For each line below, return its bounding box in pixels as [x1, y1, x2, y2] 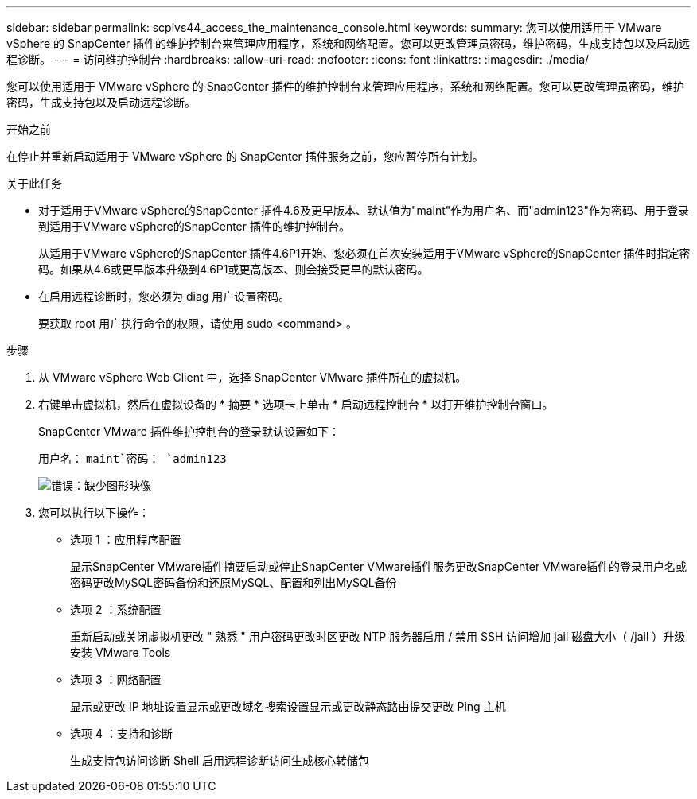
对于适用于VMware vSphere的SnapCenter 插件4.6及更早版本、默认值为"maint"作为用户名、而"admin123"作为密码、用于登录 [38, 204, 690, 217]
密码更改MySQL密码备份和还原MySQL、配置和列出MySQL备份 [70, 576, 397, 589]
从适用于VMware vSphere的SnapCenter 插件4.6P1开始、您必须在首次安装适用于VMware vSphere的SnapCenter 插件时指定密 [38, 246, 691, 260]
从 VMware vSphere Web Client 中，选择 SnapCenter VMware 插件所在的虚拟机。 [38, 370, 467, 384]
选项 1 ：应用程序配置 [70, 533, 181, 546]
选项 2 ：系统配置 [70, 603, 162, 616]
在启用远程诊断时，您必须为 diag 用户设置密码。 [38, 289, 290, 303]
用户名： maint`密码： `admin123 [38, 452, 227, 465]
